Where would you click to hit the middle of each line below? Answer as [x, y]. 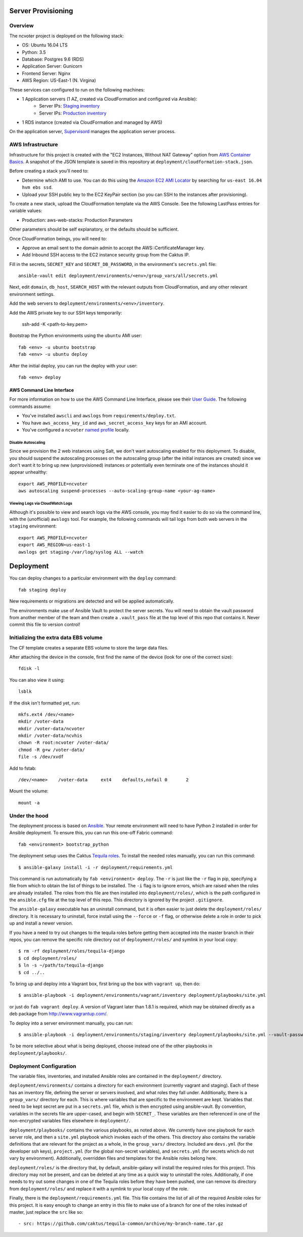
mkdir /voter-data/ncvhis [50, 736]
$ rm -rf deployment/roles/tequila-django [72, 951]
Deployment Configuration [43, 1066]
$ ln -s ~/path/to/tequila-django [61, 965]
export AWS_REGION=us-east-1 [54, 545]
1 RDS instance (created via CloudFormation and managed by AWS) [92, 122]
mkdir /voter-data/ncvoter [52, 729]
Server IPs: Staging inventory [69, 106]
